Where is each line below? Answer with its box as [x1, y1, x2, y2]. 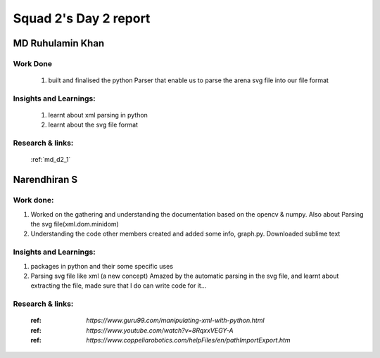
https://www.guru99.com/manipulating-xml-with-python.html [86, 317, 265, 325]
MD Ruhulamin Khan [13, 37, 105, 49]
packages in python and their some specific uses [30, 262, 174, 270]
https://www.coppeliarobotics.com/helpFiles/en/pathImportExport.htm [86, 336, 291, 345]
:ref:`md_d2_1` [30, 155, 71, 164]
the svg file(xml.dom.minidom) [30, 219, 119, 228]
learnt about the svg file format [48, 120, 139, 129]
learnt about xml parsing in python [48, 111, 148, 120]
